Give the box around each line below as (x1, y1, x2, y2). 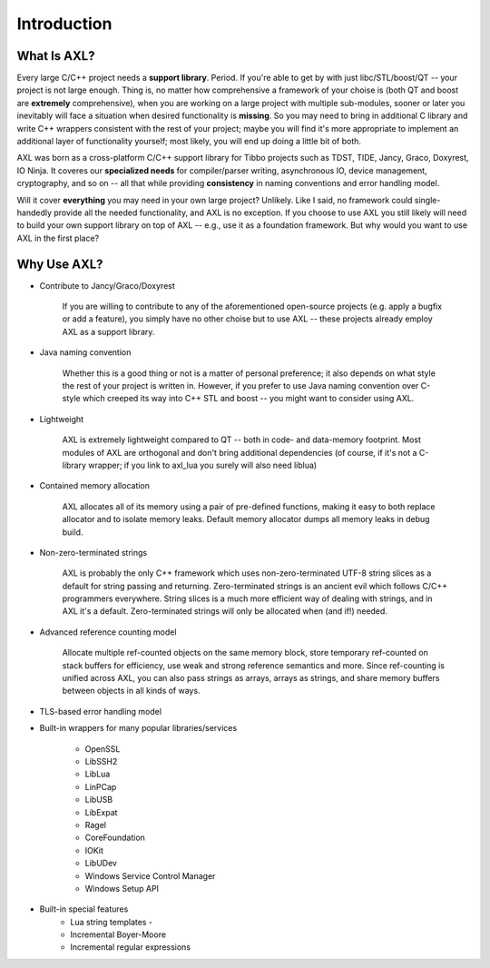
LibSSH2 (84, 756, 118, 766)
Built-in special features (39, 904, 129, 914)
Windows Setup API (84, 883, 159, 894)
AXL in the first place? (16, 232, 100, 243)
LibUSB (84, 795, 113, 805)
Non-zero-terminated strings (39, 547, 148, 558)
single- (414, 194, 441, 205)
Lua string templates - (70, 916, 153, 927)
